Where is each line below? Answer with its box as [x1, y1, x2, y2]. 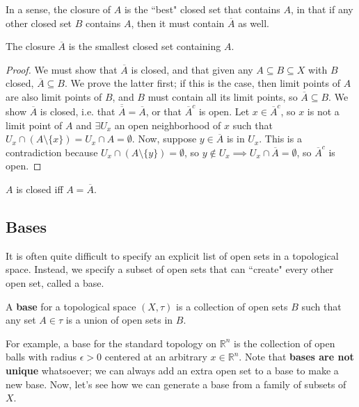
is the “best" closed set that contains [124, 2, 280, 16]
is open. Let [198, 104, 250, 118]
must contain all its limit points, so [147, 89, 298, 103]
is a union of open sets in [65, 313, 173, 327]
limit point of [6, 117, 63, 132]
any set [6, 313, 36, 327]
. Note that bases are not [239, 349, 354, 364]
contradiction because [6, 144, 98, 159]
